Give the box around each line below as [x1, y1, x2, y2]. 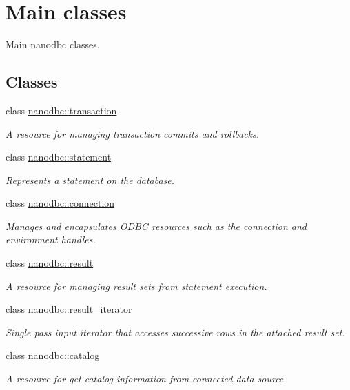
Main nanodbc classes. [6, 37, 100, 52]
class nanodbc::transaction [6, 103, 117, 117]
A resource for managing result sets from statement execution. [6, 278, 267, 293]
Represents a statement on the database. [6, 172, 175, 187]
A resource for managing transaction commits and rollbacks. [6, 126, 260, 141]
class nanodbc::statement [6, 150, 112, 164]
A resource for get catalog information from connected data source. [6, 371, 287, 386]
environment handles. [6, 232, 96, 247]
